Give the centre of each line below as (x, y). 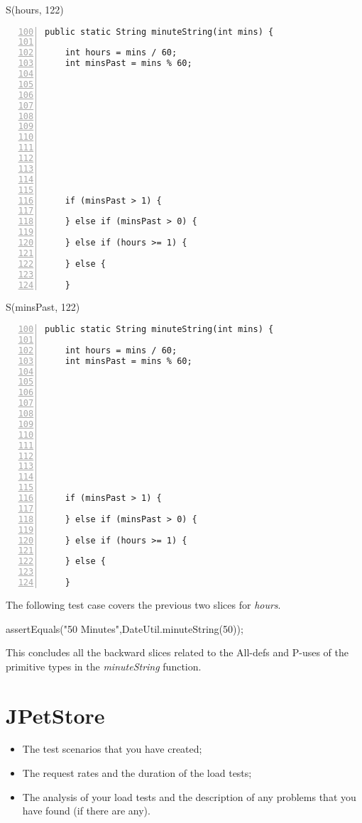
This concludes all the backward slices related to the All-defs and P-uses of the (177, 652)
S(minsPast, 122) (43, 307)
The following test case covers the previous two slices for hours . (143, 604)
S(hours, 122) (35, 9)
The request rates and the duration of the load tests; (137, 773)
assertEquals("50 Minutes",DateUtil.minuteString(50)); (125, 628)
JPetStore (55, 715)
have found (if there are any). (86, 811)
